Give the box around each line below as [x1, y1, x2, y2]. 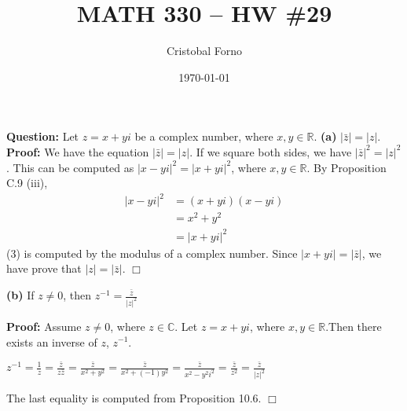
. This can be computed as [6, 159, 134, 175]
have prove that [6, 260, 82, 277]
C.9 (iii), [6, 174, 48, 191]
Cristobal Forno [166, 42, 243, 59]
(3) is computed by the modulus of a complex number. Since [6, 244, 298, 261]
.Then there [325, 317, 382, 334]
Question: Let [6, 128, 79, 145]
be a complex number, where [134, 128, 273, 145]
